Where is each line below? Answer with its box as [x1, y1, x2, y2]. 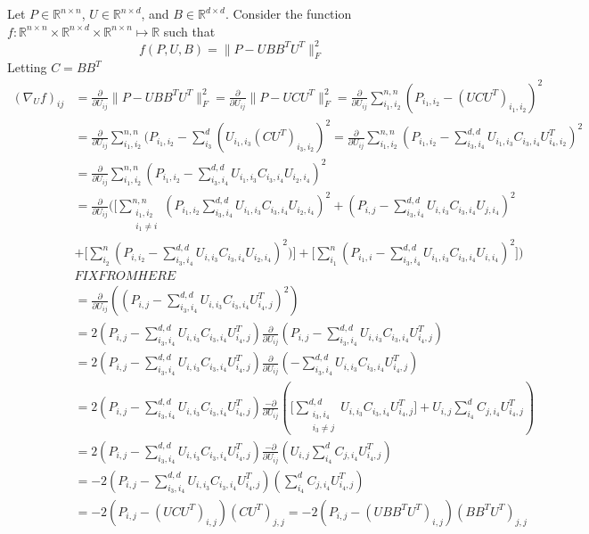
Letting [7, 58, 47, 77]
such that [163, 21, 216, 40]
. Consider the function [225, 4, 352, 22]
